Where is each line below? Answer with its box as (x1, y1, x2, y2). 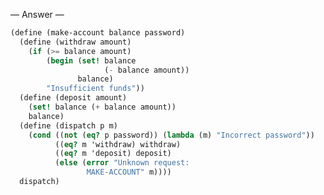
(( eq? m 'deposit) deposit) (54, 149, 172, 159)
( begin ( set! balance (46, 55, 137, 66)
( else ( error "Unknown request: (54, 158, 190, 168)
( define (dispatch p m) (19, 120, 118, 131)
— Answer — (10, 9, 65, 20)
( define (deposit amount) (19, 93, 128, 103)
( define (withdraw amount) (19, 37, 132, 47)
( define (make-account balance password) (10, 28, 186, 38)
